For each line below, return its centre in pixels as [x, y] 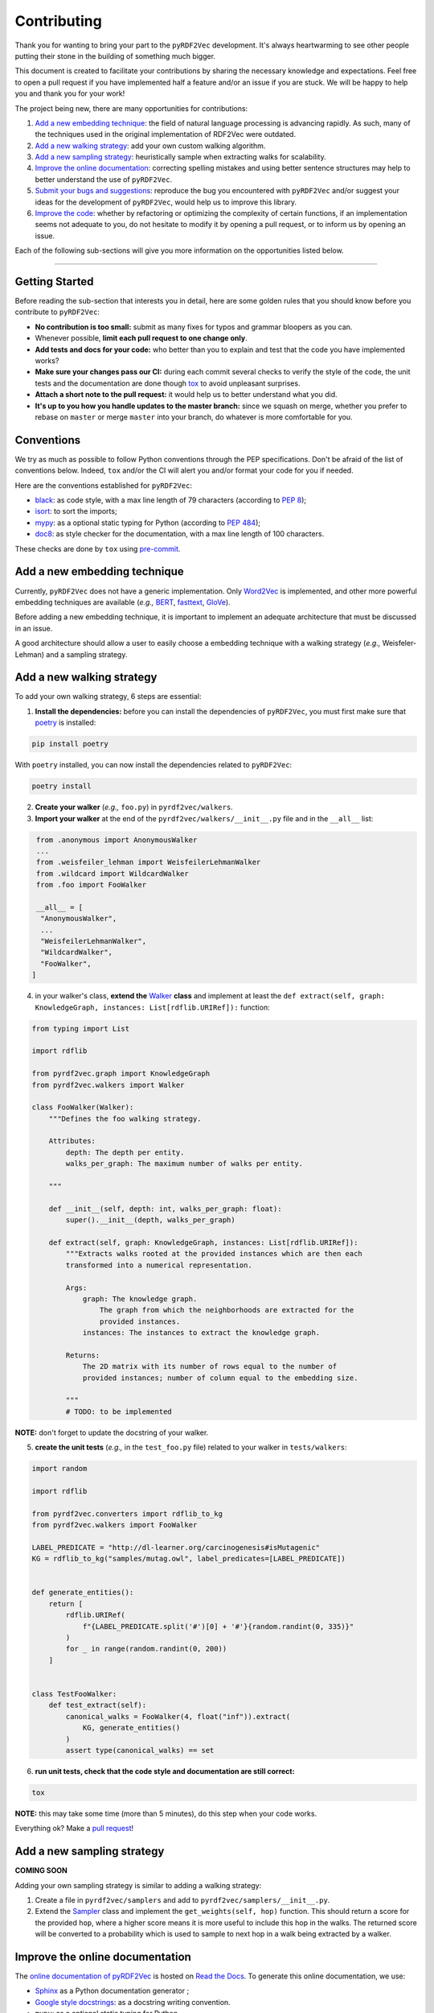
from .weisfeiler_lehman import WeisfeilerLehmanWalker [149, 862]
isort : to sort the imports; [76, 511]
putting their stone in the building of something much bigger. [115, 56]
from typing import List [81, 1028]
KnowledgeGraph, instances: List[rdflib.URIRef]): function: [152, 1007]
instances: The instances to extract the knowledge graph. [201, 1333]
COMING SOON [41, 1870]
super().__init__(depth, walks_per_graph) [151, 1220]
